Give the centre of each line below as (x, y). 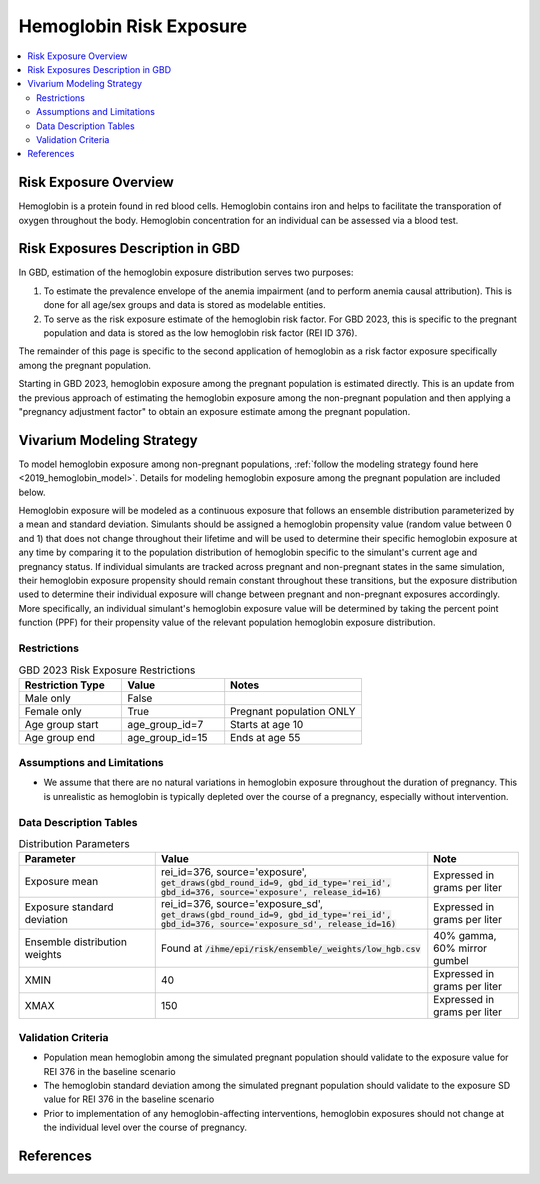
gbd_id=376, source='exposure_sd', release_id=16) (278, 924)
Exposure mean (61, 882)
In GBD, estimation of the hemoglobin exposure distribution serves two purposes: (186, 272)
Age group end (59, 737)
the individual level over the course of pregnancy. (145, 1127)
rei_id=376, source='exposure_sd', (242, 904)
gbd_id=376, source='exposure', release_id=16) (271, 892)
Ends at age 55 (265, 737)
